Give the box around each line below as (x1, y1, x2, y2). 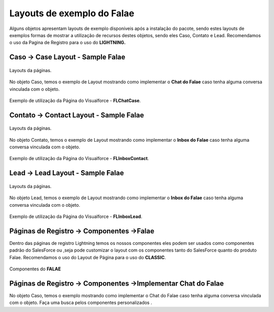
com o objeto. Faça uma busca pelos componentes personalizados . (9, 300, 152, 306)
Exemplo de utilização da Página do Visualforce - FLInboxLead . (9, 213, 143, 220)
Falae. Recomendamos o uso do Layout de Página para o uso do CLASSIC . (9, 254, 166, 260)
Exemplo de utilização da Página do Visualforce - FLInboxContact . (9, 155, 149, 162)
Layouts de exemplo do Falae (9, 8, 134, 19)
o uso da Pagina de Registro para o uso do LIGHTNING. (9, 40, 126, 46)
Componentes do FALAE (9, 266, 61, 272)
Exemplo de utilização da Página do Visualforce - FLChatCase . (9, 97, 141, 104)
